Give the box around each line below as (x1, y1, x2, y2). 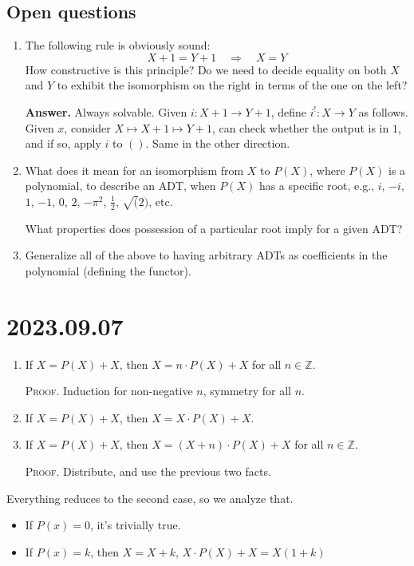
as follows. (358, 103, 408, 120)
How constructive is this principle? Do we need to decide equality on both (25, 61, 387, 77)
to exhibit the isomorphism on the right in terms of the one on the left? (57, 77, 408, 93)
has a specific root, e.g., (258, 177, 374, 194)
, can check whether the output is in (211, 119, 389, 136)
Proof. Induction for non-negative (25, 382, 193, 399)
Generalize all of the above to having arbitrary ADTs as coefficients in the (25, 247, 388, 263)
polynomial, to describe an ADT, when (25, 177, 216, 194)
